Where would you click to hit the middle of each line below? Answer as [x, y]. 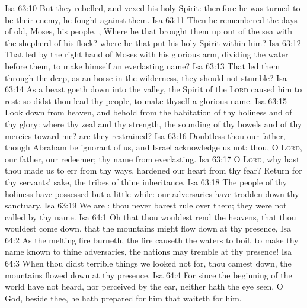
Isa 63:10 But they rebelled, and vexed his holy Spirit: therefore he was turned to [153, 8]
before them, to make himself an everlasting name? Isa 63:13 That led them [143, 65]
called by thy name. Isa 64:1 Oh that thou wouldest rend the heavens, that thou [151, 216]
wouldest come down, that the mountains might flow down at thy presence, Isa [148, 228]
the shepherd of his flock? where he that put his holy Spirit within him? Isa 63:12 [153, 42]
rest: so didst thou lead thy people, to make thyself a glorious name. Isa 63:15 [146, 100]
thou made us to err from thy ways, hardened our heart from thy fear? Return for [153, 170]
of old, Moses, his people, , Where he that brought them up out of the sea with [148, 31]
